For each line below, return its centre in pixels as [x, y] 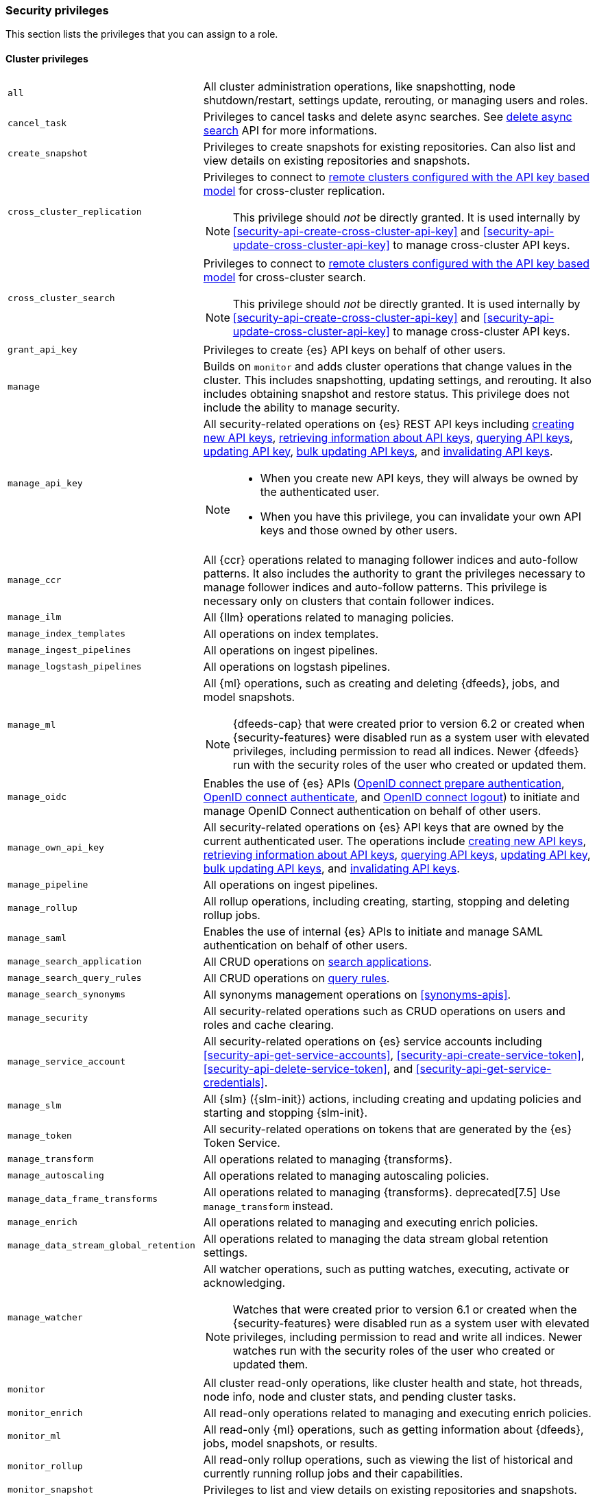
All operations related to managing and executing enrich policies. [370, 1222]
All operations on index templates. [291, 633]
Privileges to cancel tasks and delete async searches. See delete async [388, 116]
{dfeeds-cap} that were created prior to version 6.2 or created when [409, 723]
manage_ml [32, 725]
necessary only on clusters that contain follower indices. [349, 601]
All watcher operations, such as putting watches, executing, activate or [386, 1269]
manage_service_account [67, 1062]
